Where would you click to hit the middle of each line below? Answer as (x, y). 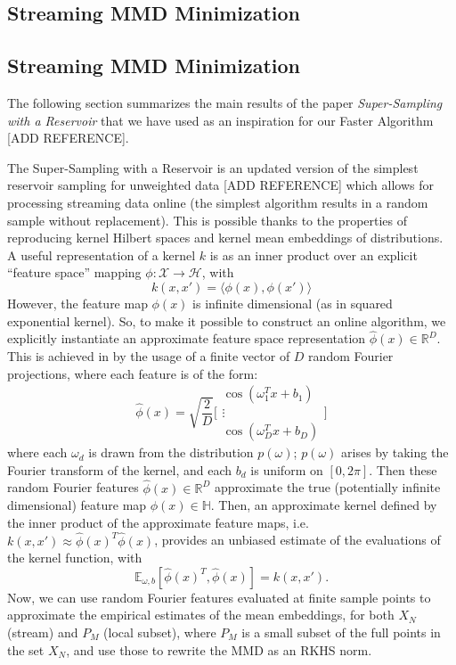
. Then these (403, 469)
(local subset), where (160, 632)
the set (26, 649)
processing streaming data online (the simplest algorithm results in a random (218, 202)
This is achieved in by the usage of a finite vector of (149, 355)
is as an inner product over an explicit (313, 255)
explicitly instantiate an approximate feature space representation (187, 338)
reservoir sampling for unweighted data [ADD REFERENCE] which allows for (220, 185)
